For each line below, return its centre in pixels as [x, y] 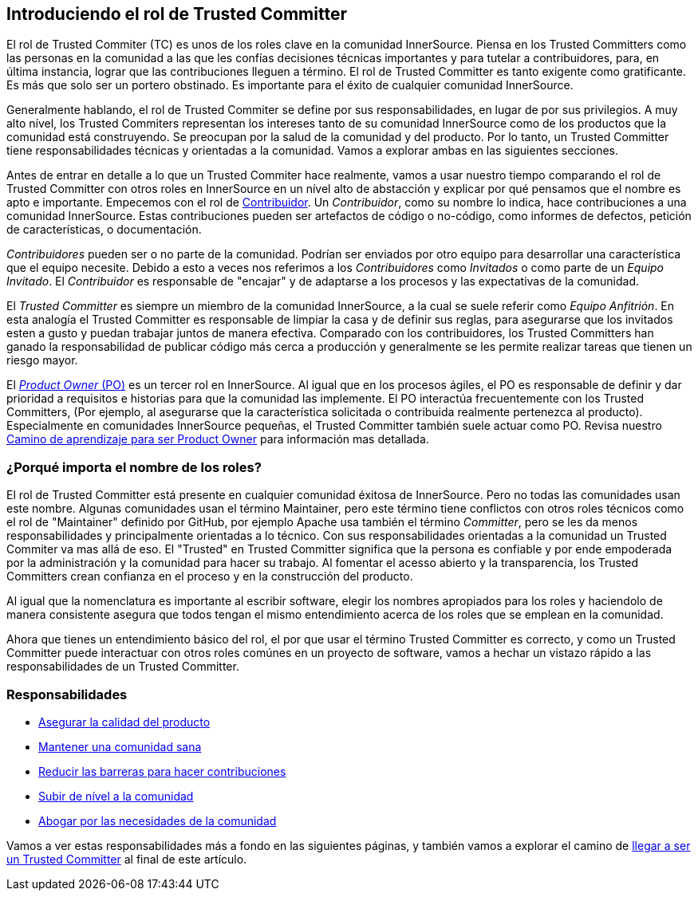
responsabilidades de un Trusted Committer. [123, 667]
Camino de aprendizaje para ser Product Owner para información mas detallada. [218, 439]
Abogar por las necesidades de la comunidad [158, 820]
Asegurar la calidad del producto [124, 722]
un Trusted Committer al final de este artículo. [127, 859]
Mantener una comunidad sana [120, 746]
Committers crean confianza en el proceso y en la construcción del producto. [210, 576]
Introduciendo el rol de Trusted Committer [177, 14]
